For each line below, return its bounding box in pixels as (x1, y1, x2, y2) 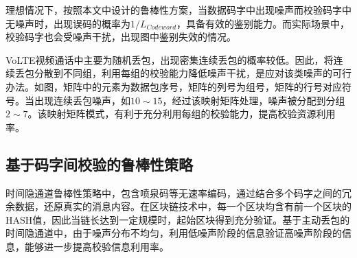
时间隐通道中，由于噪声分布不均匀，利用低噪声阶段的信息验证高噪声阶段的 (5, 226, 342, 240)
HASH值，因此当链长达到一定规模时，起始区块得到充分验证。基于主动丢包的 (5, 212, 350, 226)
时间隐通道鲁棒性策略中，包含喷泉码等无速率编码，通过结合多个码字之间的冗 (5, 185, 352, 200)
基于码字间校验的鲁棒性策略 (5, 153, 193, 174)
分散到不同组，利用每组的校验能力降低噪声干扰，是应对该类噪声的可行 (34, 66, 352, 80)
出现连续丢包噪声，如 (34, 93, 130, 107)
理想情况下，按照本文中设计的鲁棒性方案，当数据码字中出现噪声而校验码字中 (5, 3, 352, 16)
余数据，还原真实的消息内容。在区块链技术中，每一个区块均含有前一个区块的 (5, 199, 352, 213)
